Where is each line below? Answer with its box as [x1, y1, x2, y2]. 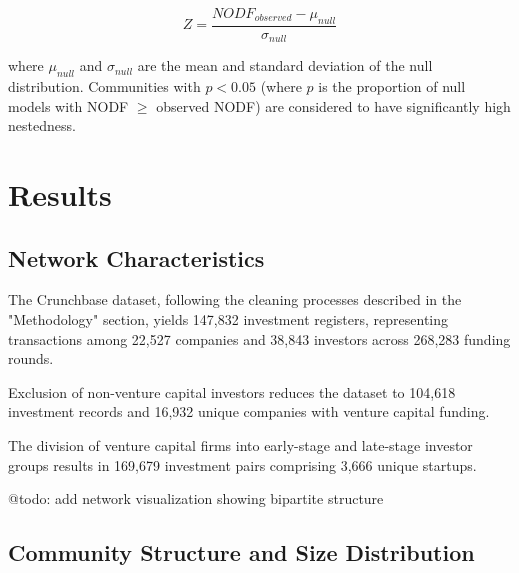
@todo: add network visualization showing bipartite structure [8, 488, 384, 509]
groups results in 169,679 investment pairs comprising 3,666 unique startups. [8, 454, 477, 475]
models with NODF [8, 95, 129, 116]
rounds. [8, 348, 54, 369]
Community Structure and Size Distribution [8, 537, 475, 568]
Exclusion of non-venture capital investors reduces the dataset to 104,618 [8, 381, 456, 402]
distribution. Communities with [8, 76, 201, 97]
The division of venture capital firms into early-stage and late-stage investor [8, 435, 473, 455]
